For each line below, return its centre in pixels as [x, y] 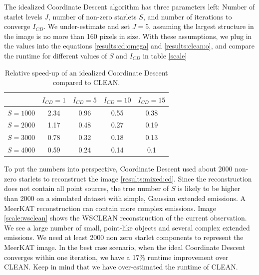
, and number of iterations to [187, 16]
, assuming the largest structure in [201, 26]
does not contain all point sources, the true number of [87, 188]
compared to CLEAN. [87, 82]
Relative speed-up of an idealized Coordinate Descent [86, 72]
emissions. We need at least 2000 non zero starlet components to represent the [124, 237]
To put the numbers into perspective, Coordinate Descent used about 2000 [118, 169]
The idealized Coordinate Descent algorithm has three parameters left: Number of [129, 6]
